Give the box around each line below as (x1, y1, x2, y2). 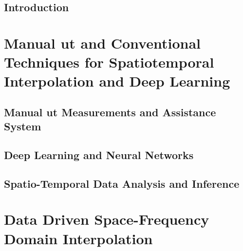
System (4, 119, 41, 134)
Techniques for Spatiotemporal (4, 52, 214, 72)
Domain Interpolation (4, 228, 153, 248)
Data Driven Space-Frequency (4, 209, 209, 229)
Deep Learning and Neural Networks (4, 147, 194, 162)
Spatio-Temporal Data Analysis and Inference (4, 176, 240, 191)
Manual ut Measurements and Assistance (4, 104, 216, 119)
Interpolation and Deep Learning (4, 71, 230, 91)
